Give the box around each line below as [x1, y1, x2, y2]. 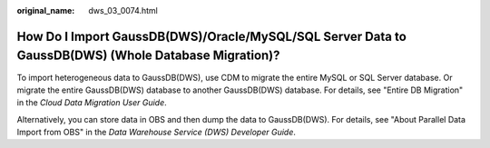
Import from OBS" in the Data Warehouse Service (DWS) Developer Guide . [16, 127, 297, 138]
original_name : [16, 5, 75, 15]
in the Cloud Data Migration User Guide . [16, 97, 167, 108]
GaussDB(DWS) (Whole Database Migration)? [16, 48, 280, 64]
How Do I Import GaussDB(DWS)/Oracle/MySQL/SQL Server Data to [16, 28, 407, 44]
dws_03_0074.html [88, 5, 159, 15]
